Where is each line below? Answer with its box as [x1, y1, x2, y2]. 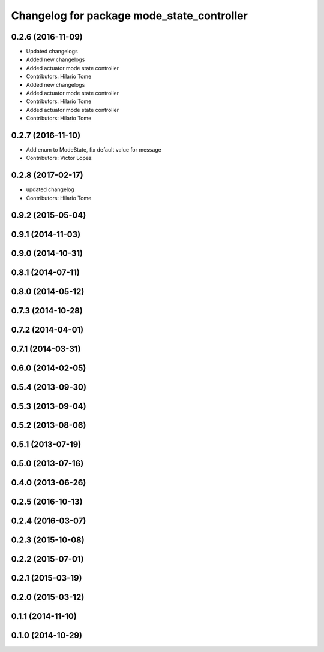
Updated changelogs [26, 48, 78, 55]
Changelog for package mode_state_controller [11, 9, 248, 22]
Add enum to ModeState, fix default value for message [26, 146, 161, 153]
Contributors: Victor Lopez [26, 155, 92, 162]
